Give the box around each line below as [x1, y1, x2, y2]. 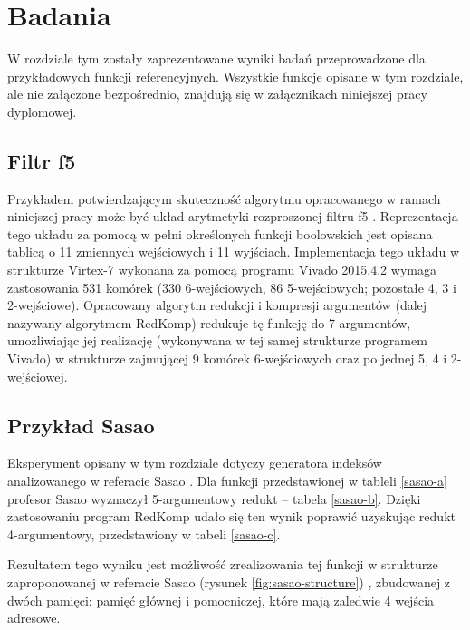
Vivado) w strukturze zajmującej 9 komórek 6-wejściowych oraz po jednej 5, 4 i [7, 349, 447, 368]
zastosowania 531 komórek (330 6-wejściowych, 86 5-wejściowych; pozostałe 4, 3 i [7, 277, 456, 296]
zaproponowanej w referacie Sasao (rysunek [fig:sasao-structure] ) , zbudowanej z [7, 573, 451, 591]
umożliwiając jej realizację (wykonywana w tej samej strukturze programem [7, 331, 427, 350]
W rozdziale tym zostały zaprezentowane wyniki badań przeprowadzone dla [7, 49, 426, 68]
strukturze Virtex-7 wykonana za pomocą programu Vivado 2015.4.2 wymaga [7, 260, 436, 279]
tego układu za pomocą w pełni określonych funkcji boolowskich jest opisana [7, 224, 433, 243]
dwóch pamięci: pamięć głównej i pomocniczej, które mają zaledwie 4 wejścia [7, 590, 435, 609]
